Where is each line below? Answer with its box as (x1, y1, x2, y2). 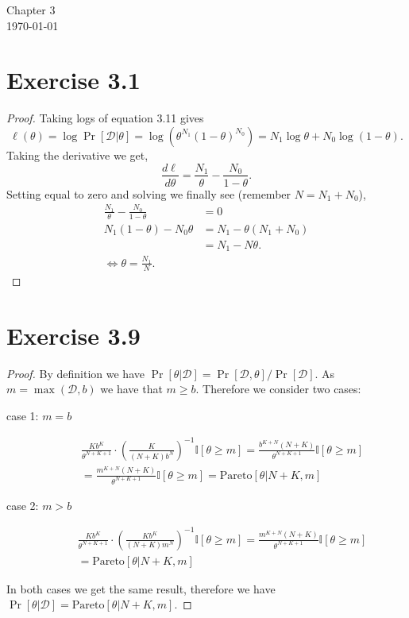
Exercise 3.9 (6, 319, 141, 351)
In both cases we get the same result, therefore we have (6, 580, 276, 597)
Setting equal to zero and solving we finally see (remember (6, 185, 291, 202)
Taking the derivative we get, (6, 146, 149, 163)
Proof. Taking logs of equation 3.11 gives (6, 110, 204, 126)
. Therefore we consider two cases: (195, 380, 361, 397)
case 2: (6, 496, 39, 513)
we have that (100, 380, 163, 397)
